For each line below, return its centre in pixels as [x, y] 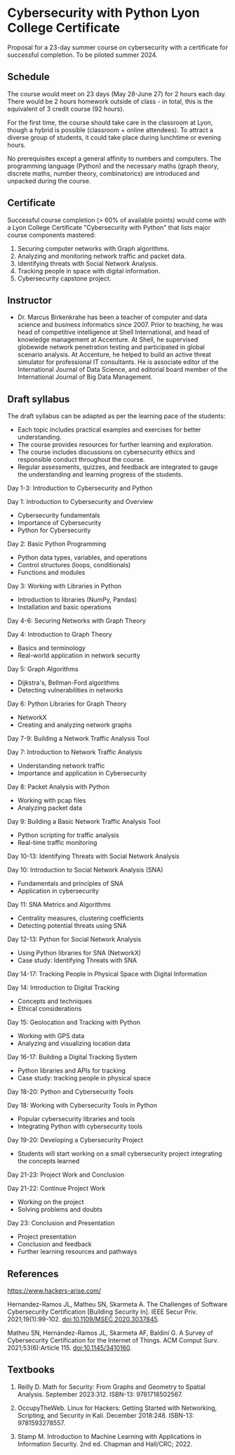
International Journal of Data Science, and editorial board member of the [122, 370]
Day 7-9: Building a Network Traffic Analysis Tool [78, 739]
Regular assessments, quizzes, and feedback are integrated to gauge [118, 467]
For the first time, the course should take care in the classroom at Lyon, [110, 122]
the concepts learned [48, 1161]
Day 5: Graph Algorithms [43, 669]
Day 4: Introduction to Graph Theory [60, 635]
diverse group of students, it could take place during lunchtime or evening [114, 137]
